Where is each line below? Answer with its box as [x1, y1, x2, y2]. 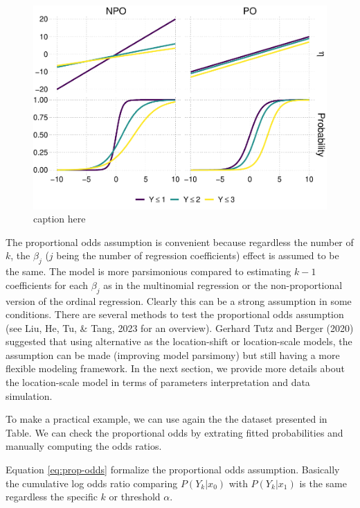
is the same [299, 475, 347, 490]
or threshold [109, 489, 161, 504]
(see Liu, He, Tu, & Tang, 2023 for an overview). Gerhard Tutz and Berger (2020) [6, 320, 354, 335]
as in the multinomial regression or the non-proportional [103, 277, 343, 292]
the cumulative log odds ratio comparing [6, 475, 178, 490]
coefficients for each [6, 277, 89, 292]
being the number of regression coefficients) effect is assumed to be [56, 248, 339, 263]
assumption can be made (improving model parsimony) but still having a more [6, 347, 340, 362]
